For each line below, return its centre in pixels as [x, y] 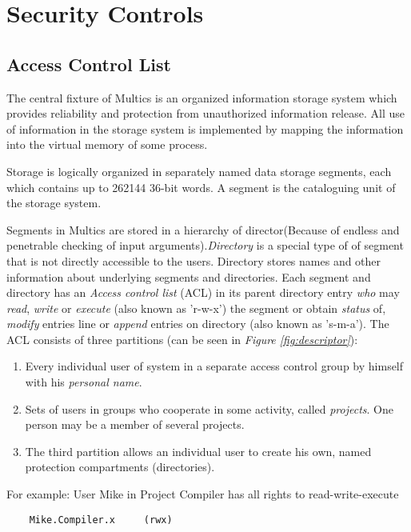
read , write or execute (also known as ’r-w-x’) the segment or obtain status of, [196, 308]
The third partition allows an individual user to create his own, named [198, 451]
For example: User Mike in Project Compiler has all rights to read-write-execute [203, 494]
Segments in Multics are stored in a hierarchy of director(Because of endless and [203, 229]
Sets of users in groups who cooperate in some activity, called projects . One [209, 408]
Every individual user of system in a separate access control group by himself [214, 366]
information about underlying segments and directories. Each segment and [189, 276]
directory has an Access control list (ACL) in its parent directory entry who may [203, 292]
